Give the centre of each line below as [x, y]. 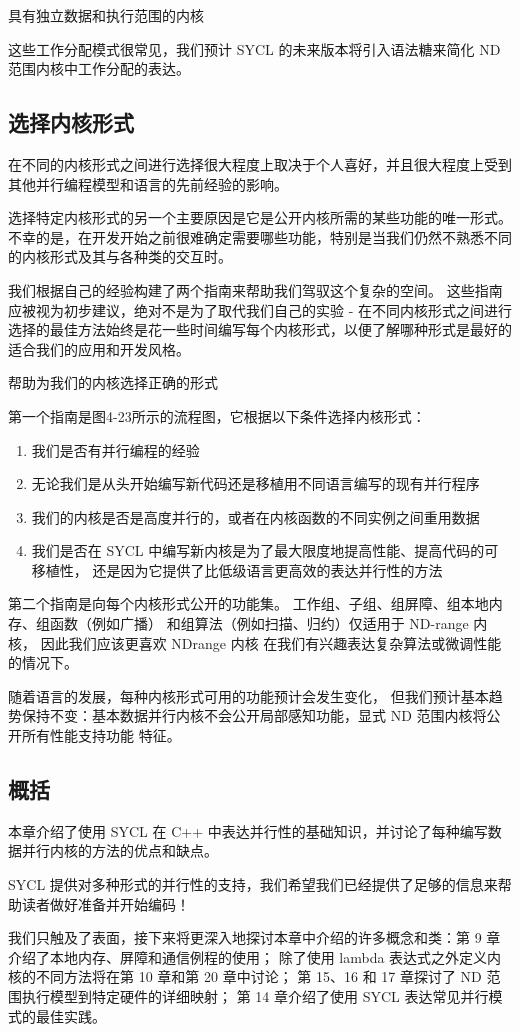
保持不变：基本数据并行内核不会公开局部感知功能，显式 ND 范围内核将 [254, 715]
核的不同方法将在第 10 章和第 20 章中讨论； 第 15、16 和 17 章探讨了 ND [245, 976]
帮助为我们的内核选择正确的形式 [113, 382]
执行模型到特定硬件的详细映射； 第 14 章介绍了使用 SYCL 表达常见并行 [255, 996]
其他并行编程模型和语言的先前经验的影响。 [148, 183]
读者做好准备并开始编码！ [105, 903]
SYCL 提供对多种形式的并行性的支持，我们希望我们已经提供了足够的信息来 [253, 884]
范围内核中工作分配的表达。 [99, 68]
